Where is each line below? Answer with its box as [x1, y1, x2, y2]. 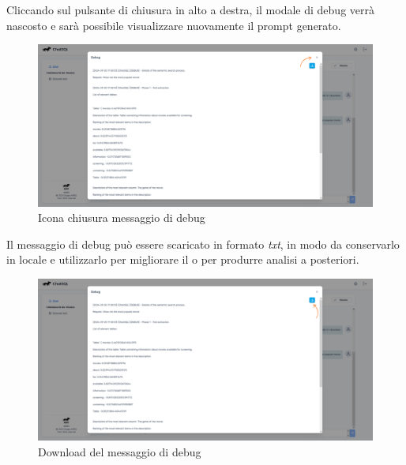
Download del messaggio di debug [38, 443, 201, 459]
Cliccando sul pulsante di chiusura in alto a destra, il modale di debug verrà [6, 2, 374, 17]
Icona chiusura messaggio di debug [38, 209, 205, 226]
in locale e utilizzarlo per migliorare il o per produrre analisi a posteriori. [6, 251, 359, 268]
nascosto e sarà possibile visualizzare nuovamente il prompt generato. [6, 17, 341, 33]
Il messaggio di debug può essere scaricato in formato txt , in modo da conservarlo [6, 235, 400, 252]
